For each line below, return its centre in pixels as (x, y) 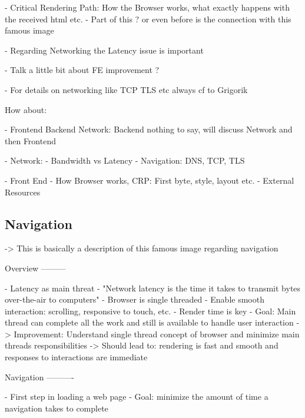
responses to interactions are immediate (76, 357)
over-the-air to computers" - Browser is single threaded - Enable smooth (135, 299)
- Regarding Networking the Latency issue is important (104, 50)
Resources (23, 192)
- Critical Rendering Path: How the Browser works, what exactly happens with (147, 7)
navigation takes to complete (57, 408)
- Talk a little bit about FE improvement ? (82, 70)
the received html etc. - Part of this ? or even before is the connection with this (148, 19)
